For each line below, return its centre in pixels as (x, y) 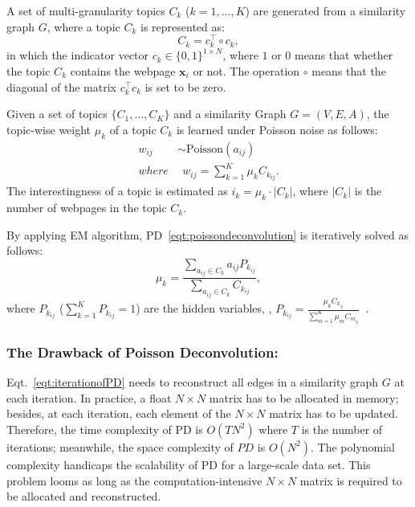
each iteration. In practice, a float (89, 397)
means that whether (344, 55)
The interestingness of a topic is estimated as (117, 191)
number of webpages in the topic (87, 208)
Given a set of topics (57, 114)
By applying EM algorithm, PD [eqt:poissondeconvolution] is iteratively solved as (208, 234)
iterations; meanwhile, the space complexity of (120, 446)
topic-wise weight (49, 129)
